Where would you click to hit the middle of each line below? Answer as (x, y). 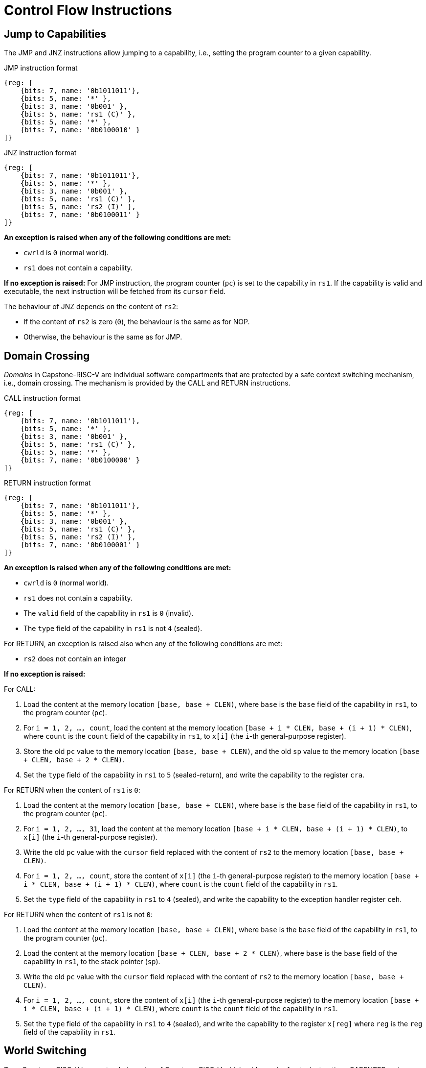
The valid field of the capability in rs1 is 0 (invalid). (109, 613)
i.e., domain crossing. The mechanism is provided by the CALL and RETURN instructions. (147, 383)
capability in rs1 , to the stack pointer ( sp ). (92, 962)
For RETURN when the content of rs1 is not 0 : (78, 915)
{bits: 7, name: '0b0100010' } (80, 130)
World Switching (45, 1051)
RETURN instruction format (47, 483)
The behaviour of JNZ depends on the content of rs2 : (91, 307)
